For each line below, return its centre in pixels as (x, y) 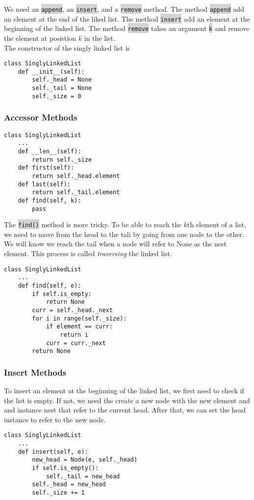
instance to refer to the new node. (55, 419)
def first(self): (46, 168)
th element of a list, (216, 224)
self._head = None (62, 80)
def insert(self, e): (53, 452)
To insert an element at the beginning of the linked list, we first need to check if (124, 391)
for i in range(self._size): (79, 318)
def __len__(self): (50, 151)
